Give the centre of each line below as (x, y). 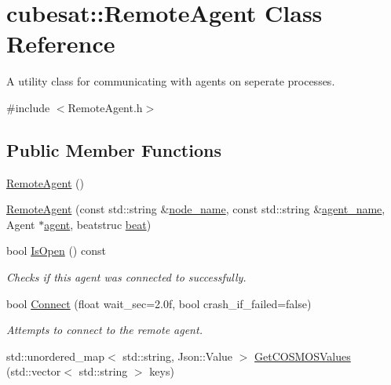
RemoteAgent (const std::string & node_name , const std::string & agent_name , (196, 209)
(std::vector (34, 371)
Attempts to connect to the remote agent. (104, 330)
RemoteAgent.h (105, 107)
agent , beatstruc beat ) (98, 224)
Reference (61, 44)
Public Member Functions (114, 149)
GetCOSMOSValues (303, 356)
